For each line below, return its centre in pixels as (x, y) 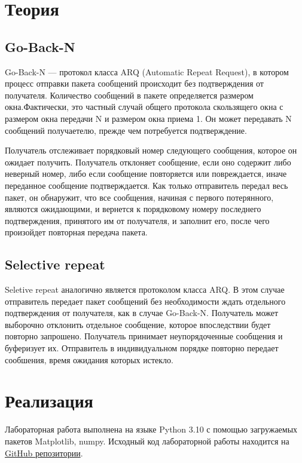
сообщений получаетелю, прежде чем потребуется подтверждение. (126, 130)
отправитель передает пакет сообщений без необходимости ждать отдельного (145, 301)
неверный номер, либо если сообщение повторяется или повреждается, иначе (146, 174)
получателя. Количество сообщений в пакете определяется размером (129, 95)
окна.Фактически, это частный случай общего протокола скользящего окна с (144, 107)
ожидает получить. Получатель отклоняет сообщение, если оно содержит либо (148, 162)
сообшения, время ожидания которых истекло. (89, 359)
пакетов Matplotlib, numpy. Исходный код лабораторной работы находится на (147, 441)
